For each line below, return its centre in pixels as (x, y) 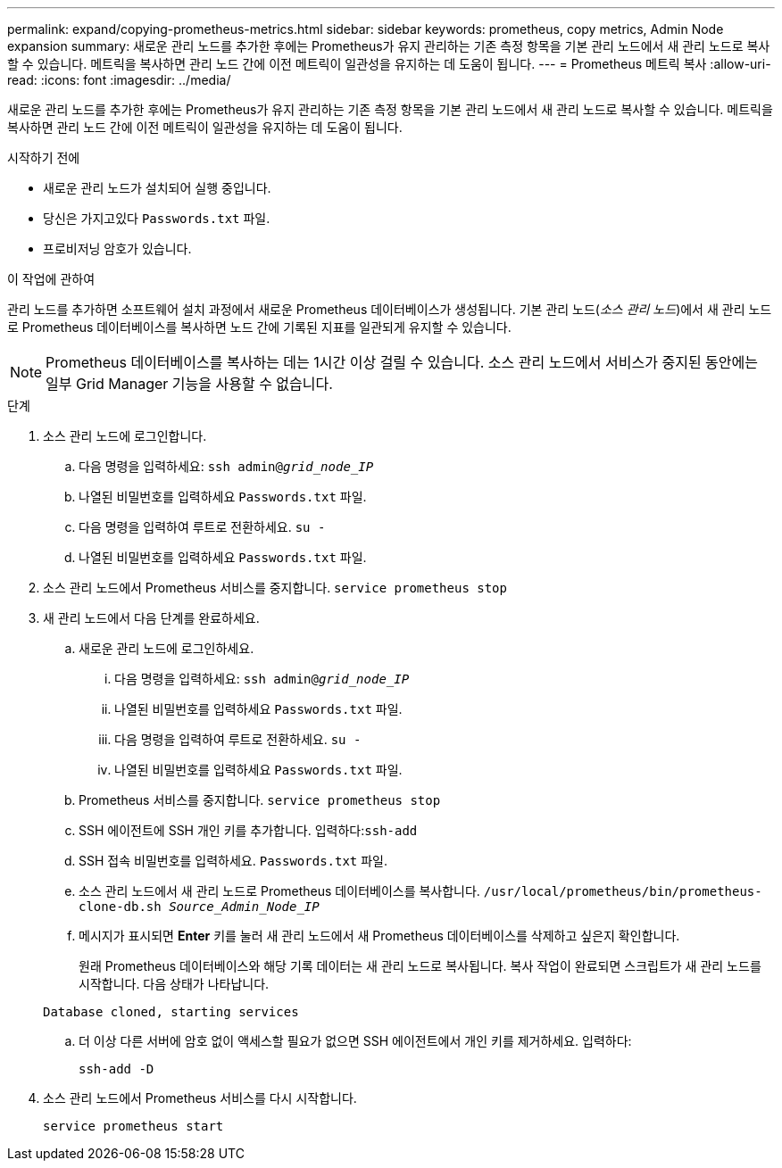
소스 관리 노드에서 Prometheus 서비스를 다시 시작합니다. (200, 1098)
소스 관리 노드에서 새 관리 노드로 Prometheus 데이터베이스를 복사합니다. (279, 891)
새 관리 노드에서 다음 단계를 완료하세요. (151, 618)
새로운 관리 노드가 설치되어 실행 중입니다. (157, 188)
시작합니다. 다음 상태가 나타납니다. (174, 984)
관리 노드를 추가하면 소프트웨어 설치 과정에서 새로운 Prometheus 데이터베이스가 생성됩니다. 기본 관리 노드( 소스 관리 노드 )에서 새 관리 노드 (390, 309)
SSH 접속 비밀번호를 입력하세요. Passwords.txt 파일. (233, 861)
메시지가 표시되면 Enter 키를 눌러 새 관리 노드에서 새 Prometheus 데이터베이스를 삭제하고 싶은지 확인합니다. (379, 936)
